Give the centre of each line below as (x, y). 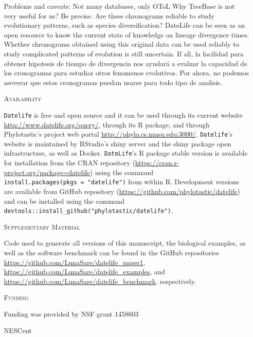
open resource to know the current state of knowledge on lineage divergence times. (126, 34)
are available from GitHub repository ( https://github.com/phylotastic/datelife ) (122, 191)
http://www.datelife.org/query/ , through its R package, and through (107, 124)
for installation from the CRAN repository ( (70, 163)
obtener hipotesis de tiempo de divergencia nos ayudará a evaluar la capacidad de (126, 63)
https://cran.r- (157, 163)
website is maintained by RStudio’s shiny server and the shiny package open (118, 143)
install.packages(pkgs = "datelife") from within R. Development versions (122, 182)
